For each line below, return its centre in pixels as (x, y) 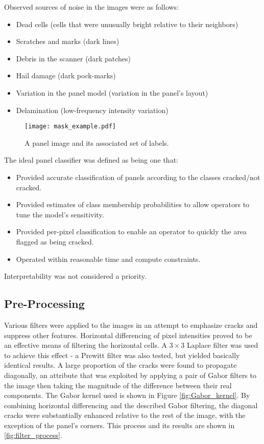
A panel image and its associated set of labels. (97, 142)
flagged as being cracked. (55, 241)
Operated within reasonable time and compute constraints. (108, 259)
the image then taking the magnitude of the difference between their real (118, 385)
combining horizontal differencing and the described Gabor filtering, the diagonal (131, 405)
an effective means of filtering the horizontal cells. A (86, 345)
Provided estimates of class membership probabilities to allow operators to (133, 204)
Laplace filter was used (222, 345)
